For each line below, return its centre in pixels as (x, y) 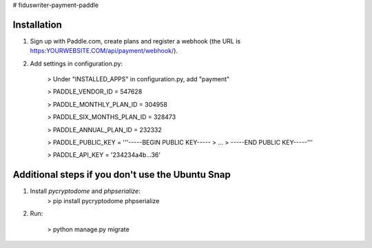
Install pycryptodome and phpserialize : (85, 191)
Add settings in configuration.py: (76, 63)
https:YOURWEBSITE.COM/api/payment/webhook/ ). (104, 51)
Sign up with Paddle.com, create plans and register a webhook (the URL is (135, 41)
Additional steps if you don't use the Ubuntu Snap (122, 175)
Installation (37, 24)
